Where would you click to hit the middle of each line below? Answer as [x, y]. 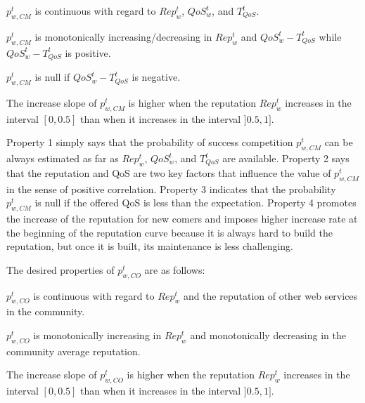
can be [339, 142]
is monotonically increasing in [97, 335]
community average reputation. [73, 351]
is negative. [156, 77]
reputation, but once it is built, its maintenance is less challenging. [150, 246]
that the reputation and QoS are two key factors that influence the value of [169, 172]
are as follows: [175, 269]
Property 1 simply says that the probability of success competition [150, 142]
